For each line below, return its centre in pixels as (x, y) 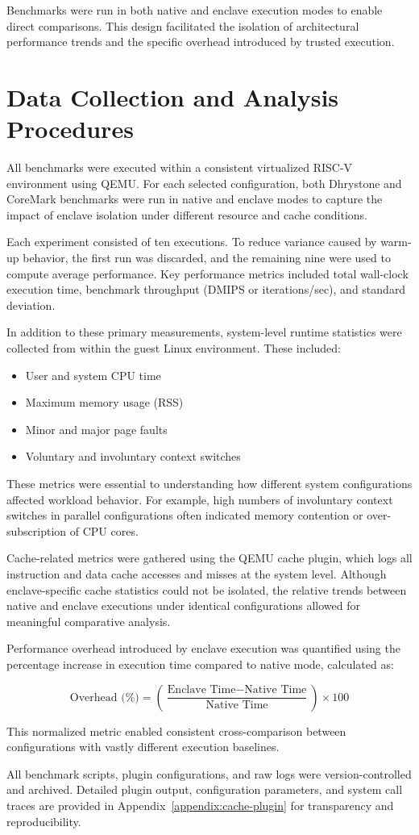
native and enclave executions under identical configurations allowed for (183, 605)
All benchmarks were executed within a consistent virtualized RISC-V (180, 167)
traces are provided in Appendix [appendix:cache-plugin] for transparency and (200, 805)
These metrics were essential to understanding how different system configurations (209, 483)
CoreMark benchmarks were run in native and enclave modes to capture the (195, 199)
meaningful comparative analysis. (89, 621)
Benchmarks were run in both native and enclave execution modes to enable (195, 10)
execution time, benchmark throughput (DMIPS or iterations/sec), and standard (206, 289)
